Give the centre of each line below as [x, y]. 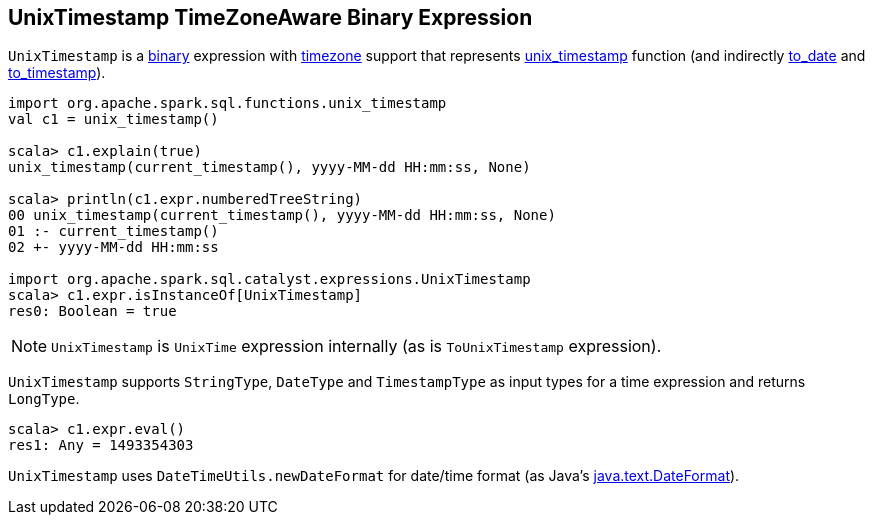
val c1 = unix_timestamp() [113, 119]
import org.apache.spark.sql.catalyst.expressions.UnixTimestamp [269, 279]
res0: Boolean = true [92, 311]
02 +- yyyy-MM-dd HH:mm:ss [113, 247]
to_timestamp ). [57, 73]
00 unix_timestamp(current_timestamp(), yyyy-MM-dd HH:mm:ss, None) [282, 215]
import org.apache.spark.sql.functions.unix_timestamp [227, 103]
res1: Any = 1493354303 [101, 445]
